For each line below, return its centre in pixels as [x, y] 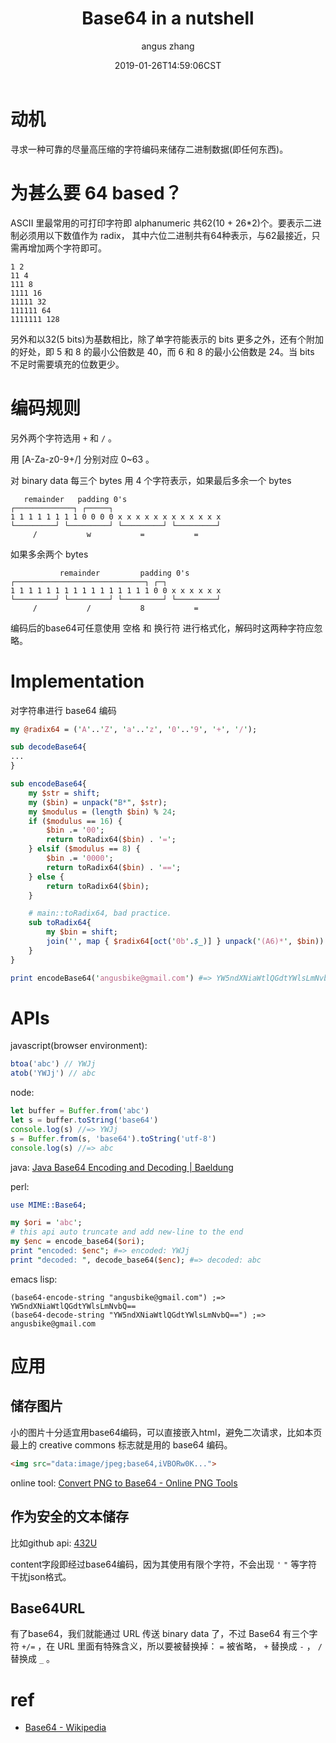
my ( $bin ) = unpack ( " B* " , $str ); [98, 802]
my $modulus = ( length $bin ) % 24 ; [102, 812]
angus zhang [168, 46]
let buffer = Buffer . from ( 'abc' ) [80, 1111]
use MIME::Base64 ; [48, 1205]
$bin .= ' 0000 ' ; [80, 858]
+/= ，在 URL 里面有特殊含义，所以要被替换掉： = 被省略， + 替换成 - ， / [172, 1646]
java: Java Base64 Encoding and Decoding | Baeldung [122, 1167]
